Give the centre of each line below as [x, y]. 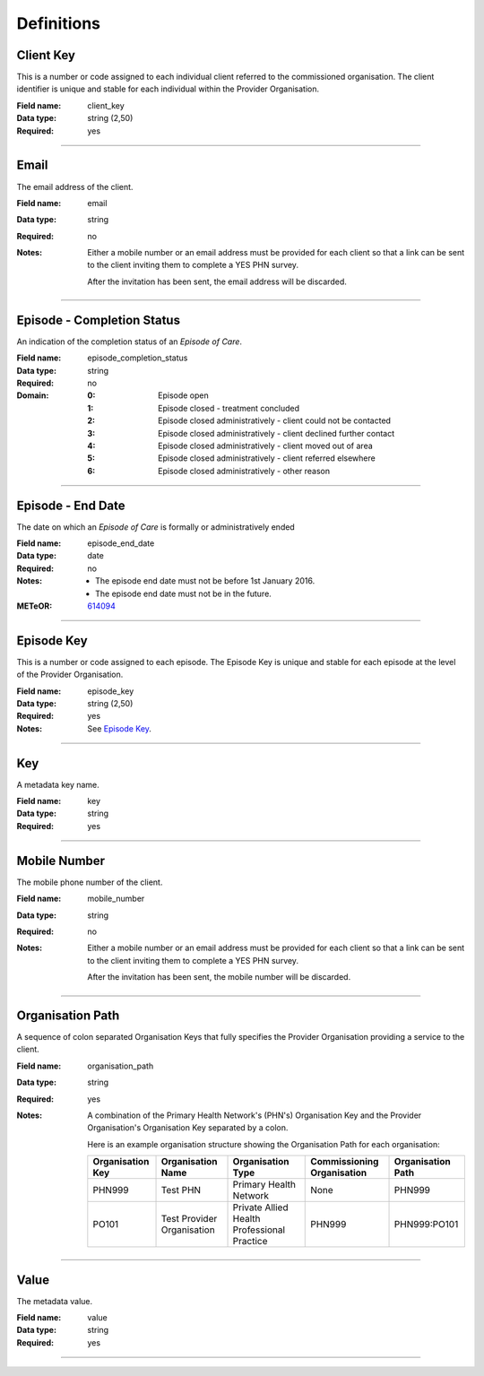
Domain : [33, 395]
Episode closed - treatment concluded [229, 408]
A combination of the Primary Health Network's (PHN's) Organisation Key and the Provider [255, 1115]
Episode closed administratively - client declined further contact [277, 433]
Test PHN [181, 1190]
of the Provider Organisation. [70, 675]
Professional [259, 1230]
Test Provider [189, 1219]
